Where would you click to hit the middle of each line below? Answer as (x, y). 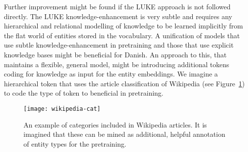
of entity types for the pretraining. (75, 143)
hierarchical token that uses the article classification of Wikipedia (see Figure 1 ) (124, 83)
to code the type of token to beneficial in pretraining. (84, 93)
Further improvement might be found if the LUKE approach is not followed (117, 6)
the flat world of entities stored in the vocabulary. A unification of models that (122, 35)
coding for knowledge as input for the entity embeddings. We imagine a (111, 74)
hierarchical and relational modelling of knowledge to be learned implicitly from (124, 26)
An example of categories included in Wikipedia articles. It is (115, 124)
